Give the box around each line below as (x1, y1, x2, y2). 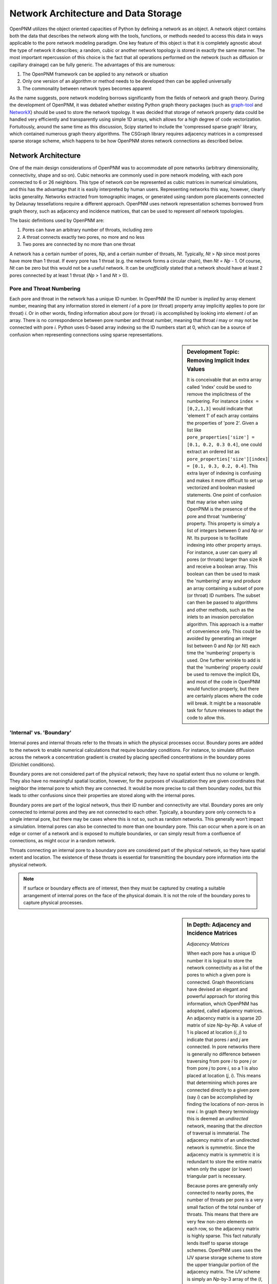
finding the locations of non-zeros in (187, 1101, 264, 1107)
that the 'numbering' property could (187, 664, 263, 670)
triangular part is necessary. (187, 1173, 246, 1179)
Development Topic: (187, 348, 240, 355)
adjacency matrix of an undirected (187, 1137, 260, 1143)
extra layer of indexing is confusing (187, 470, 262, 476)
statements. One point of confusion (187, 492, 262, 498)
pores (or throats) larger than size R (187, 556, 262, 562)
